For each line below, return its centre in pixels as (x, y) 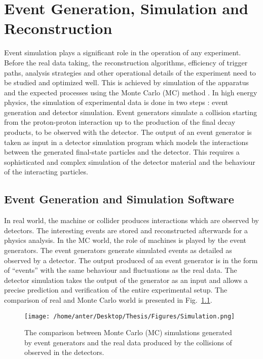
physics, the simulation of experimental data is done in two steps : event (116, 102)
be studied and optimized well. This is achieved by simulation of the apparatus (127, 82)
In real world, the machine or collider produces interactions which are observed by (131, 220)
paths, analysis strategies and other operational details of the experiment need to (130, 72)
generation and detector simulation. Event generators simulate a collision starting (130, 112)
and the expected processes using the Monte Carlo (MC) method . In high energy (131, 92)
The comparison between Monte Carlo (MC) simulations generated (128, 332)
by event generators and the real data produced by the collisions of (128, 342)
